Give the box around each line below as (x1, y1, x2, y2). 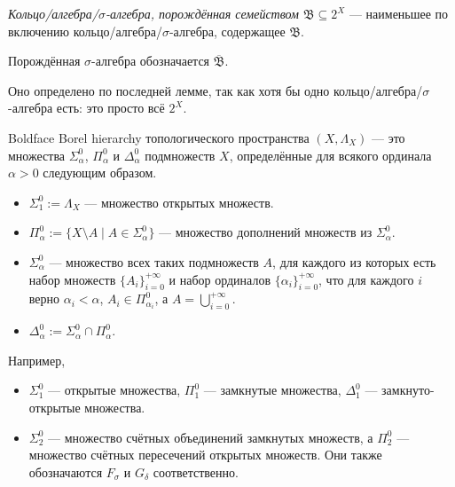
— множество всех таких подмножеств (49, 252, 259, 271)
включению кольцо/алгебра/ (8, 21, 162, 40)
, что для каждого (318, 270, 414, 288)
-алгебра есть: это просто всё (8, 98, 165, 117)
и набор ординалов (169, 270, 271, 288)
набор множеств (28, 270, 116, 288)
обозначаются (28, 462, 103, 481)
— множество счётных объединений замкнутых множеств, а (48, 428, 373, 446)
